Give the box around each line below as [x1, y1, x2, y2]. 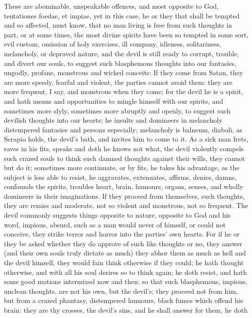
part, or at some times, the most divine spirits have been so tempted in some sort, [4, 29, 249, 39]
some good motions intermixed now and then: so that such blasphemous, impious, [4, 276, 248, 286]
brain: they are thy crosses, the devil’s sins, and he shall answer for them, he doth [4, 305, 248, 315]
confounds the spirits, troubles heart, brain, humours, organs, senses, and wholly [4, 181, 243, 191]
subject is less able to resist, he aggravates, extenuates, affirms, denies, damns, [4, 172, 237, 182]
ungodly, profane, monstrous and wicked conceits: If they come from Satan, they [4, 67, 243, 78]
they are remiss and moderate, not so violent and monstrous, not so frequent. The [4, 200, 248, 210]
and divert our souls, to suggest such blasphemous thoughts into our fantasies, [4, 58, 236, 68]
